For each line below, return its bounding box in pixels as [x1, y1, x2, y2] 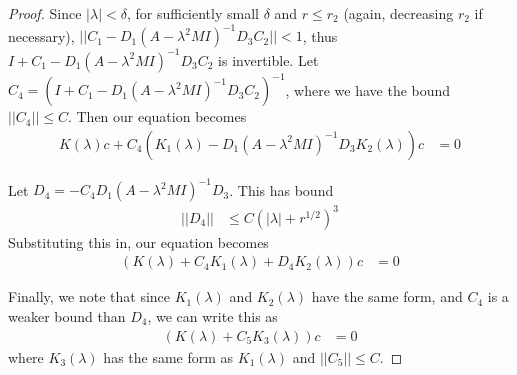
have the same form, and [311, 286, 463, 307]
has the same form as [103, 346, 234, 367]
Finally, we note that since [8, 286, 171, 307]
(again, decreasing [343, 3, 454, 23]
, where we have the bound [285, 79, 451, 100]
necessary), [8, 25, 75, 46]
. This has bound [229, 179, 334, 200]
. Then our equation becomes [67, 106, 247, 127]
